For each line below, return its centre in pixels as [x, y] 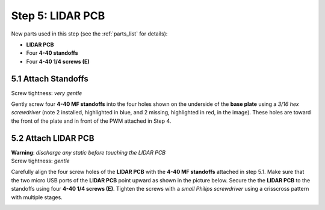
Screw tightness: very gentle [47, 93]
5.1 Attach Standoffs [50, 79]
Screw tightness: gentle [40, 161]
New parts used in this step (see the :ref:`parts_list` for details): [89, 34]
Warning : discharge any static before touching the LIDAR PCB [88, 152]
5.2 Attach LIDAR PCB [53, 138]
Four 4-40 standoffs [52, 53]
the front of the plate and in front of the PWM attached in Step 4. [91, 121]
